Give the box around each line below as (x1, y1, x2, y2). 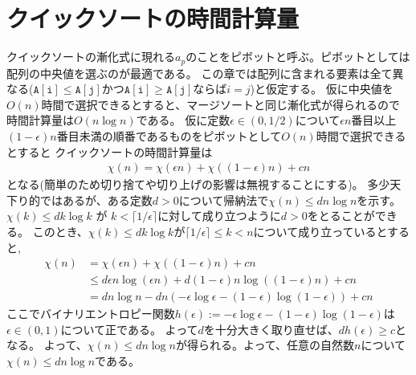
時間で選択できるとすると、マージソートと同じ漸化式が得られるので (41, 96, 401, 112)
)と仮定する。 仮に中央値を (250, 80, 394, 97)
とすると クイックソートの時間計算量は (6, 143, 213, 160)
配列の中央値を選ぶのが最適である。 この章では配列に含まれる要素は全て (6, 64, 393, 81)
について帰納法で (178, 191, 269, 208)
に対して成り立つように (157, 207, 281, 224)
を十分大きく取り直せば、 (203, 320, 339, 337)
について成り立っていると (253, 222, 388, 239)
